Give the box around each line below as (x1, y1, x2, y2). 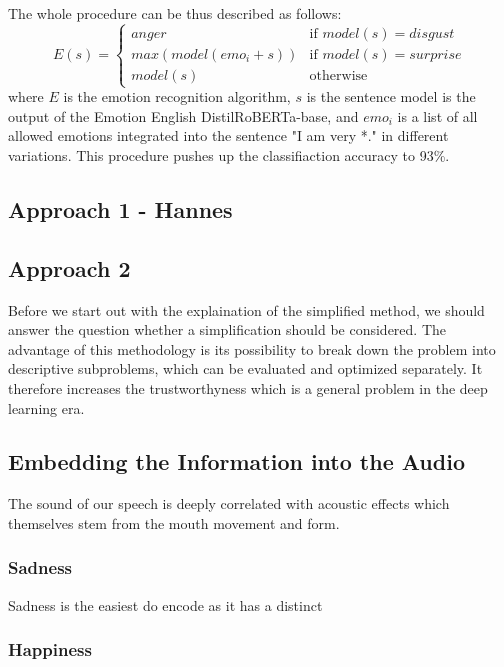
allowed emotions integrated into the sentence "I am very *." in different (8, 125, 449, 146)
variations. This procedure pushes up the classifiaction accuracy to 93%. (8, 144, 450, 165)
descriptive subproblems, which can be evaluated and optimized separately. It (8, 358, 483, 379)
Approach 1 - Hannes (8, 193, 233, 224)
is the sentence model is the (306, 86, 476, 107)
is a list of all (397, 105, 478, 126)
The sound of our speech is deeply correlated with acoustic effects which (8, 493, 450, 514)
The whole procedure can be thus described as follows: (8, 3, 342, 23)
